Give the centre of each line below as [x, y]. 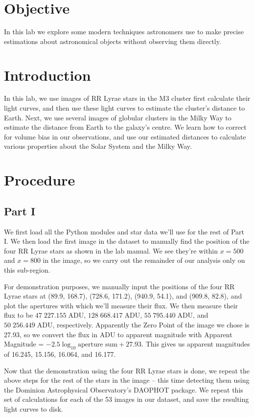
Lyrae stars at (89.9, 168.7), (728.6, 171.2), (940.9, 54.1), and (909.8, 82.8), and [123, 296]
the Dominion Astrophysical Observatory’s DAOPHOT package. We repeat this [124, 389]
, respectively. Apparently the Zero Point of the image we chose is [151, 324]
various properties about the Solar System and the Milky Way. [98, 146]
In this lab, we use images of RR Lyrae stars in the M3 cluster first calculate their [127, 98]
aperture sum [98, 345]
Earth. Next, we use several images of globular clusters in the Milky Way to [118, 117]
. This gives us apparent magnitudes [196, 344]
